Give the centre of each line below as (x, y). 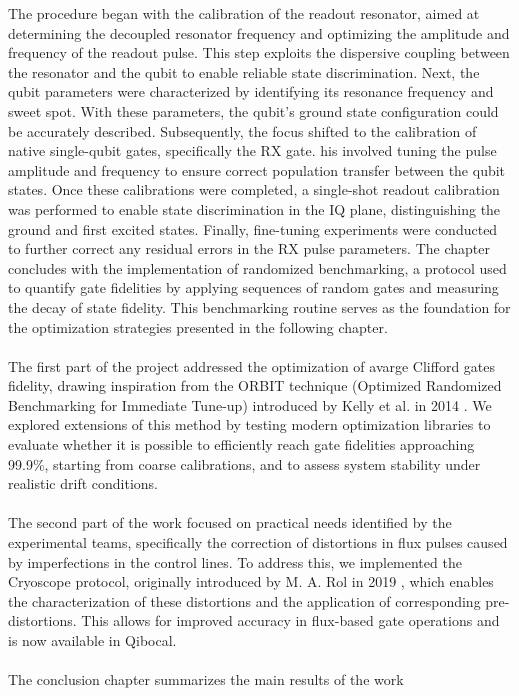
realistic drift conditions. (83, 483)
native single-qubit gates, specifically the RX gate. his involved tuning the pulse (252, 150)
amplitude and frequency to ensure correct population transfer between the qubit (257, 169)
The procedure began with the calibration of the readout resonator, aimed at (244, 13)
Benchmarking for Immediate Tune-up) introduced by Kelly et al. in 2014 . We (250, 404)
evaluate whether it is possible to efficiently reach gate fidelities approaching (241, 444)
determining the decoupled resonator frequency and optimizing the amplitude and (259, 32)
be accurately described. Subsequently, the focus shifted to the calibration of (242, 130)
